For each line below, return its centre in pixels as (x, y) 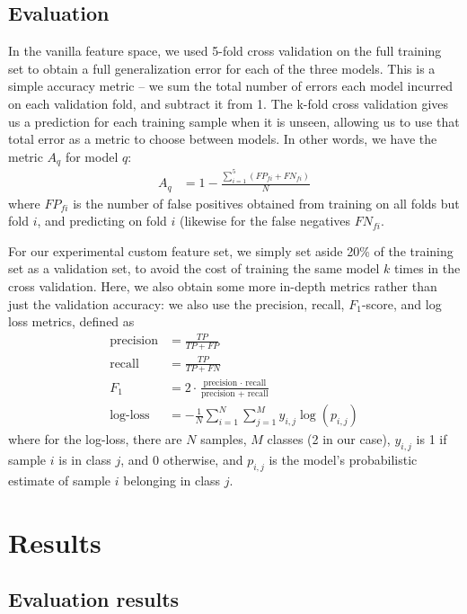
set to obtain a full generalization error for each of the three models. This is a (222, 68)
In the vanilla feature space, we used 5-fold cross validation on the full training (225, 51)
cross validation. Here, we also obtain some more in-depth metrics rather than (223, 285)
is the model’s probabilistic (343, 459)
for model (92, 156)
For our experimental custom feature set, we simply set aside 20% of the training (231, 250)
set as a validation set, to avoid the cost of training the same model (194, 268)
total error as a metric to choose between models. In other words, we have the (223, 139)
